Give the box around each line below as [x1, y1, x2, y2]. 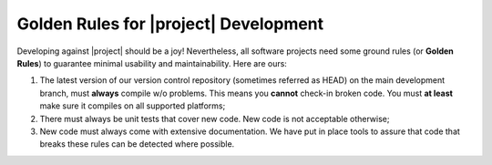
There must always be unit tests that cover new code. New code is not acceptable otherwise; [39, 113, 390, 124]
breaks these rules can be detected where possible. [39, 139, 235, 150]
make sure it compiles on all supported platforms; [39, 100, 226, 111]
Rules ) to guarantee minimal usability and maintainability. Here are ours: [16, 57, 287, 68]
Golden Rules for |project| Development [16, 14, 324, 34]
